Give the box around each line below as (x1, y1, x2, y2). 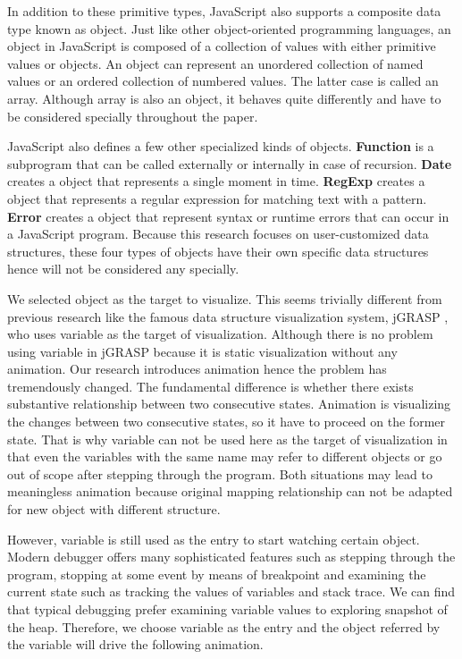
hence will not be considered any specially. (7, 259, 239, 278)
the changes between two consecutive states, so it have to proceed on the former (7, 412, 446, 431)
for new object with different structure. (7, 500, 221, 519)
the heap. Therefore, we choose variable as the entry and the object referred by (7, 617, 441, 636)
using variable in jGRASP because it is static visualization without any (7, 342, 398, 360)
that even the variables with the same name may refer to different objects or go (7, 447, 442, 466)
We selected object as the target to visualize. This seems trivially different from (7, 289, 442, 308)
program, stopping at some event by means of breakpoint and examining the (7, 564, 426, 583)
